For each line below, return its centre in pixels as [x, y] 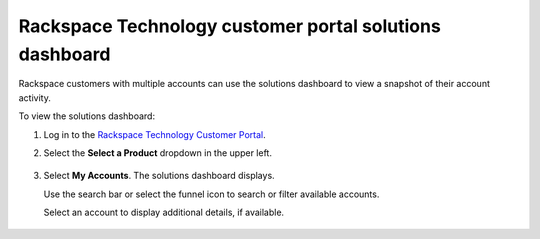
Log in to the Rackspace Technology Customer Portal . [155, 134]
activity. [35, 97]
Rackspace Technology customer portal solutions [230, 26]
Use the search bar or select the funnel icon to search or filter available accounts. [211, 194]
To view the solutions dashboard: [86, 116]
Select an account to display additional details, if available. [164, 212]
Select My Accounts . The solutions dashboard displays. [159, 176]
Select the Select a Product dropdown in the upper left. [157, 152]
